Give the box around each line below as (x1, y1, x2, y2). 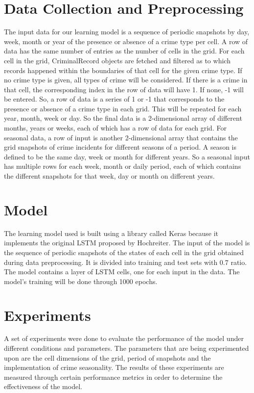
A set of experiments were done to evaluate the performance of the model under (4, 333, 244, 343)
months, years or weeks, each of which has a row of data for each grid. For (4, 123, 227, 133)
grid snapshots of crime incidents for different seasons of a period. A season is (4, 142, 236, 152)
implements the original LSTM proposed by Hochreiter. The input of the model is (4, 237, 250, 248)
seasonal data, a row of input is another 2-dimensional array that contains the (4, 132, 238, 142)
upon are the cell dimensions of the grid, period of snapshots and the (4, 352, 211, 363)
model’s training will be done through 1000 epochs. (4, 276, 158, 286)
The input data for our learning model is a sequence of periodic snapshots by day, (4, 26, 250, 37)
